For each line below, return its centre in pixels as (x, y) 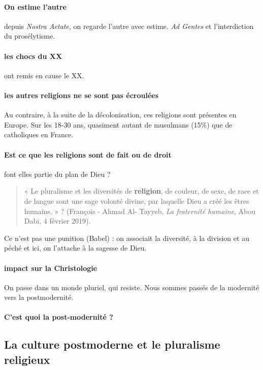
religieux (27, 359)
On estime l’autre (35, 6)
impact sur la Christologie (51, 268)
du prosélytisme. (30, 36)
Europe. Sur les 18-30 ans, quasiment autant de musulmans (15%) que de (118, 124)
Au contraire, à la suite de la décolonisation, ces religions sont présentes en (120, 115)
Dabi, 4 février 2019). (57, 221)
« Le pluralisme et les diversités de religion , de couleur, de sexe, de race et (141, 191)
